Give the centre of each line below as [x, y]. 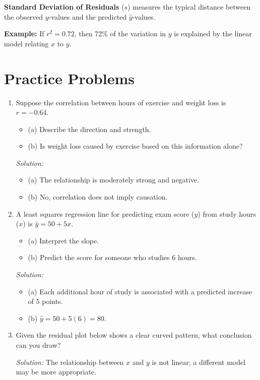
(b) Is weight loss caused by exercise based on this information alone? [135, 146]
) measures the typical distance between [189, 7]
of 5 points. [45, 301]
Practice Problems [69, 78]
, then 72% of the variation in [120, 34]
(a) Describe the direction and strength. [89, 129]
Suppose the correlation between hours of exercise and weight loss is [121, 102]
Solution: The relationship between [70, 362]
